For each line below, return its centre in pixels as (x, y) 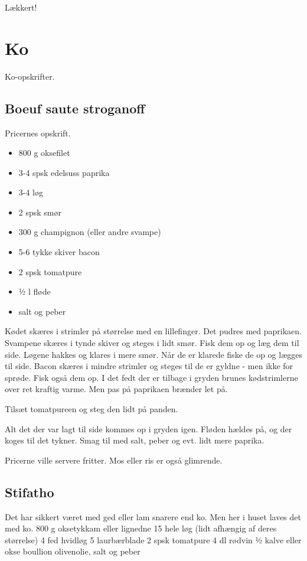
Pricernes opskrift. (38, 133)
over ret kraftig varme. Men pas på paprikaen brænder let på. (116, 389)
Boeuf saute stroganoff (75, 108)
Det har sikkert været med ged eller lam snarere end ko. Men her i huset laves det (153, 516)
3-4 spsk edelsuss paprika (64, 172)
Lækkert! (21, 7)
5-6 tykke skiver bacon (59, 252)
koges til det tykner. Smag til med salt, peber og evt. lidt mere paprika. (135, 440)
